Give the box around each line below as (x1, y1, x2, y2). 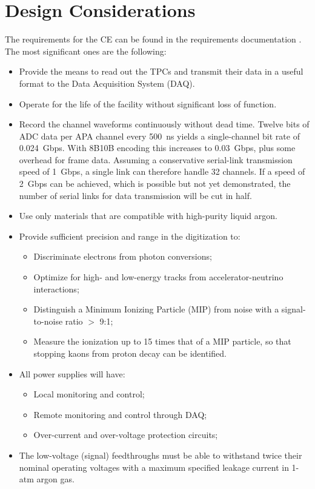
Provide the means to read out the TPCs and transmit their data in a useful (19, 65, 303, 78)
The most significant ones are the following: (5, 44, 167, 57)
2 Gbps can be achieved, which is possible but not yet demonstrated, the (19, 177, 291, 190)
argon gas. (36, 473, 75, 485)
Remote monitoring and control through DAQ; (33, 408, 207, 420)
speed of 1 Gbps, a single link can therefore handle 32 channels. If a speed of (19, 165, 305, 178)
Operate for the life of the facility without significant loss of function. (19, 97, 277, 110)
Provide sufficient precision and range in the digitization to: (19, 229, 240, 242)
